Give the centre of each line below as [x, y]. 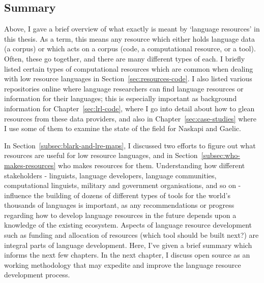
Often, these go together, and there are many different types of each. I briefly [125, 58]
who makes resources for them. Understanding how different [152, 165]
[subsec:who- [221, 155]
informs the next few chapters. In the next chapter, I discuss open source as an [127, 255]
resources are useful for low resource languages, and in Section [101, 155]
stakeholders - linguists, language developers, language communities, [110, 175]
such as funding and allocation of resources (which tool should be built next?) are [131, 235]
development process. [37, 275]
